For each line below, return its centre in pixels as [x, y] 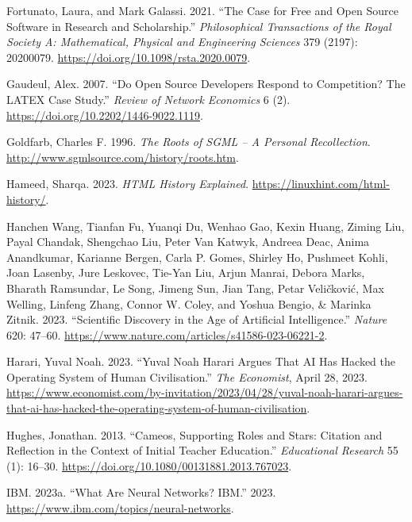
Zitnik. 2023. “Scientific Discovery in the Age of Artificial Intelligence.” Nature [197, 319]
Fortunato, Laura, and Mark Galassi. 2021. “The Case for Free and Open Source [202, 10]
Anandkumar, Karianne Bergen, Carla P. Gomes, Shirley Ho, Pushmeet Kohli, [197, 257]
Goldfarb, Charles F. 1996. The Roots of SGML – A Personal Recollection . [189, 142]
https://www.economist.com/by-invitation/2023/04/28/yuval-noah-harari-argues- [205, 392]
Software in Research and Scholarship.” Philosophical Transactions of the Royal [199, 26]
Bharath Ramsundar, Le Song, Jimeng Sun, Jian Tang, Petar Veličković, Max [195, 288]
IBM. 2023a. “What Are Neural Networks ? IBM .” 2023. [141, 492]
